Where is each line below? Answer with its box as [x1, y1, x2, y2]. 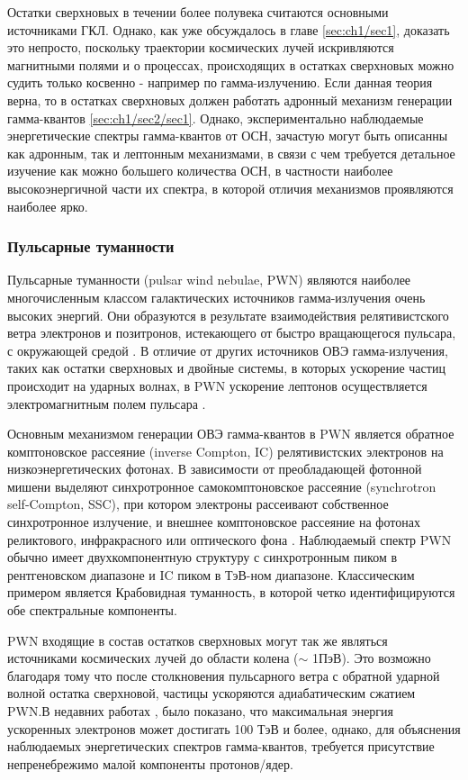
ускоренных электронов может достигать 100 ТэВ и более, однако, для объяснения [7, 719, 461, 738]
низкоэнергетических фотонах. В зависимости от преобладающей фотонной [7, 459, 422, 478]
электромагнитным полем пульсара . [7, 394, 206, 413]
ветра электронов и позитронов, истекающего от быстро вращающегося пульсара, [7, 323, 456, 342]
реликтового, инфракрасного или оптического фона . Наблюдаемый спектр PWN [7, 530, 452, 549]
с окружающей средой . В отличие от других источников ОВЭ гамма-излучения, [7, 340, 448, 359]
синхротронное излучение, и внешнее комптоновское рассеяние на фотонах [7, 512, 420, 531]
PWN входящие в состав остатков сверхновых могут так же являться [7, 630, 388, 649]
